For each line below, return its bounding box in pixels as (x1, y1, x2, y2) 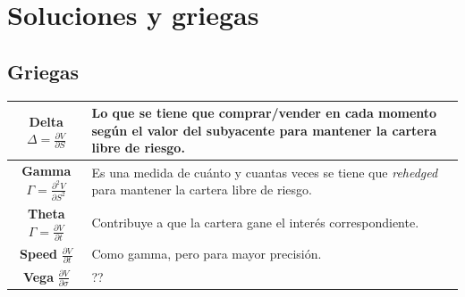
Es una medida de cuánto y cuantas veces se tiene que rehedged (91, 162, 438, 181)
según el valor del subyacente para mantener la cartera (91, 120, 437, 139)
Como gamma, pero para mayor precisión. (91, 244, 322, 263)
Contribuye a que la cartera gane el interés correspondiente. (91, 213, 419, 232)
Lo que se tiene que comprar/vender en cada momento (91, 103, 437, 122)
